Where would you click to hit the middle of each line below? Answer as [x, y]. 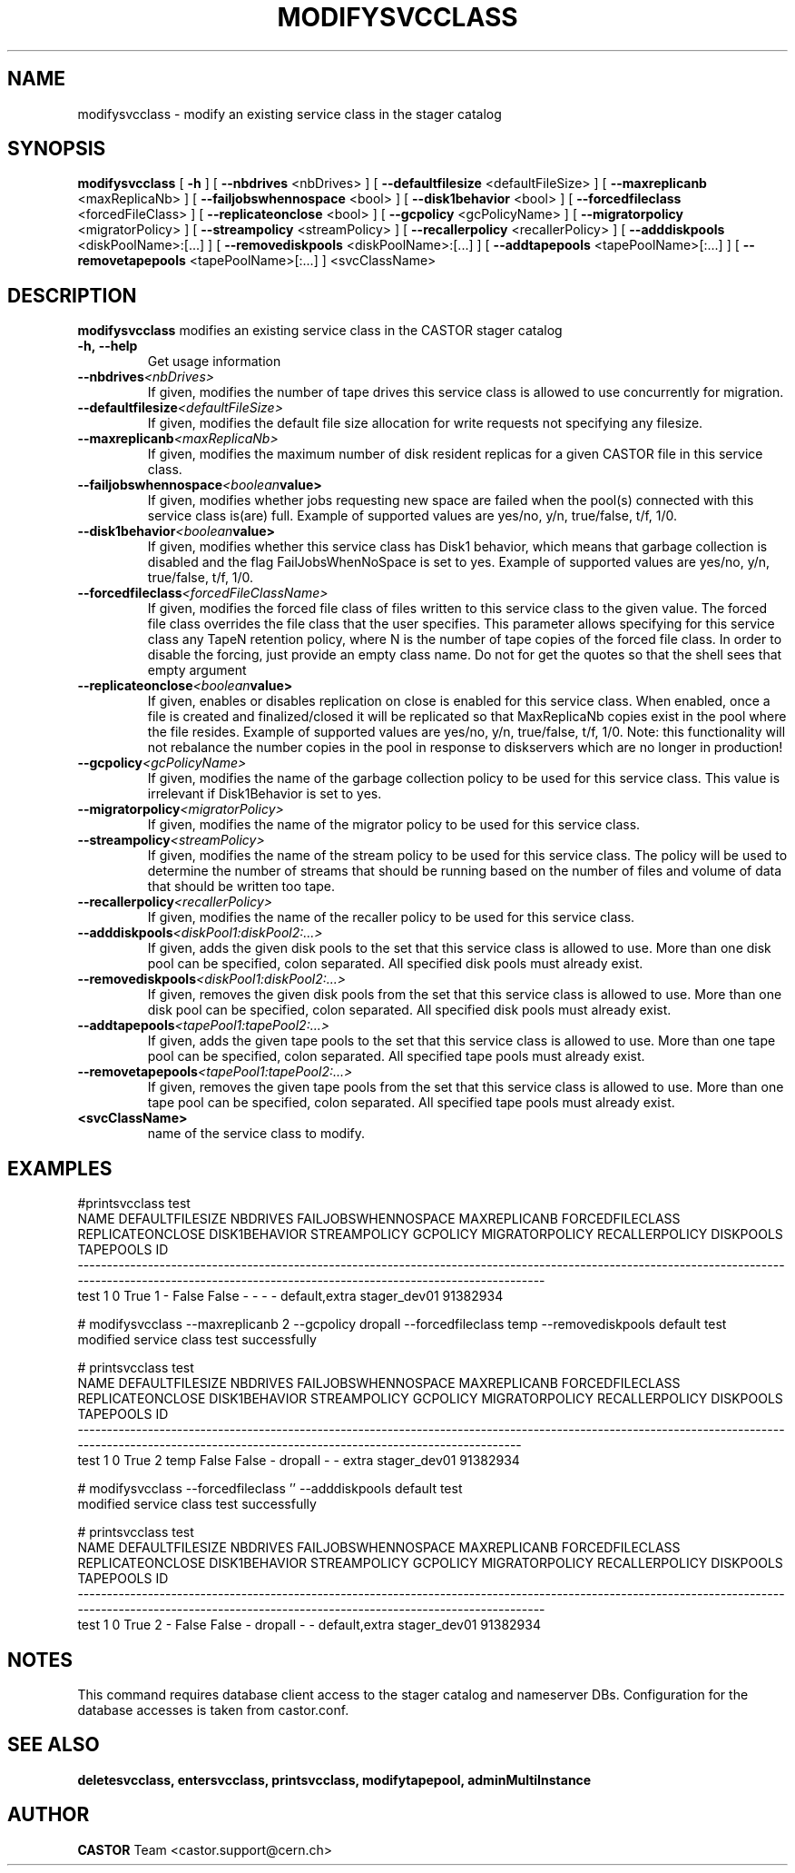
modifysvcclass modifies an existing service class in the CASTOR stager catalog [320, 331]
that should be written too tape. [241, 887]
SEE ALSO [54, 1745]
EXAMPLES [60, 1168]
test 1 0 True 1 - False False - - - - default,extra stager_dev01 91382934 [290, 1296]
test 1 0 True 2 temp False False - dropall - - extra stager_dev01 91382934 [299, 1461]
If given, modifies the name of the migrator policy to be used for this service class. [394, 825]
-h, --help [108, 346]
